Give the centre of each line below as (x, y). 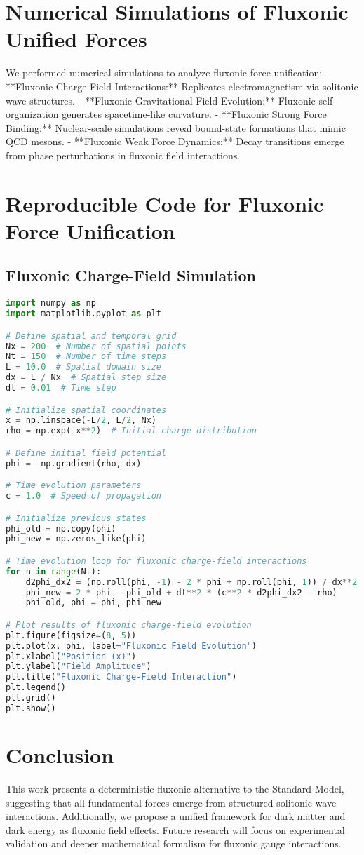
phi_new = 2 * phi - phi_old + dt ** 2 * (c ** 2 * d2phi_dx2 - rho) (181, 592)
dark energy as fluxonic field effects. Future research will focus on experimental (175, 829)
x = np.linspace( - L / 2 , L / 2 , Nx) (81, 420)
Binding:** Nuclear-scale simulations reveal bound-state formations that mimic (176, 127)
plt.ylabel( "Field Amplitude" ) (79, 667)
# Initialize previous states (76, 518)
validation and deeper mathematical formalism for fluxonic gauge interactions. (174, 843)
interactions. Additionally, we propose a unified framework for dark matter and (176, 816)
